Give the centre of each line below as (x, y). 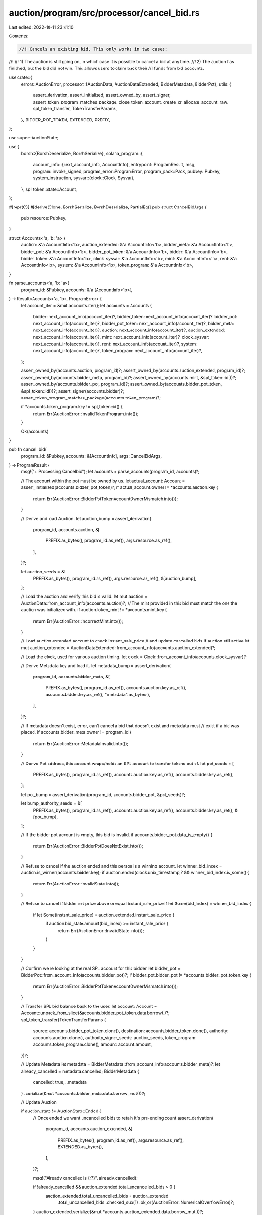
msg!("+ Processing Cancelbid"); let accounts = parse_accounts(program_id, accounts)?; (110, 472)
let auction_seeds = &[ (43, 572)
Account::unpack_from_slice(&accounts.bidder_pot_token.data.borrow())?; (95, 1013)
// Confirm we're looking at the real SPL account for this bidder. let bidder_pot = (101, 968)
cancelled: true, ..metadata (60, 1082)
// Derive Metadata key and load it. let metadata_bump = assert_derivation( (96, 665)
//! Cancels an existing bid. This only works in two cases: (93, 49)
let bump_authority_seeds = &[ (51, 803)
